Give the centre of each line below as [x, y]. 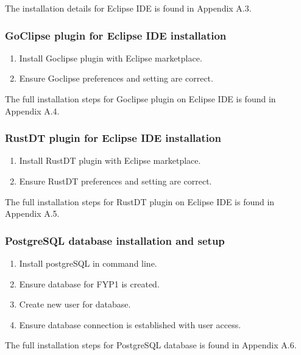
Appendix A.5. [32, 213]
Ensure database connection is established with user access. [130, 324]
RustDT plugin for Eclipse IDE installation [113, 138]
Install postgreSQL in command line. [88, 263]
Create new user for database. [75, 304]
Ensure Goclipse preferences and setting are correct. [116, 78]
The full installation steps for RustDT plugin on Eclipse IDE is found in [140, 201]
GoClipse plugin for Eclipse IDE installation [116, 35]
